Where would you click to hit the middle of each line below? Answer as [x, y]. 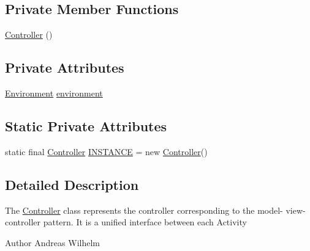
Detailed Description [72, 184]
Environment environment [54, 93]
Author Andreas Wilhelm [52, 242]
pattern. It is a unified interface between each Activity [145, 222]
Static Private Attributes [86, 125]
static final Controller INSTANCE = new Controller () [106, 151]
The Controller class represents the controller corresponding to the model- [144, 210]
